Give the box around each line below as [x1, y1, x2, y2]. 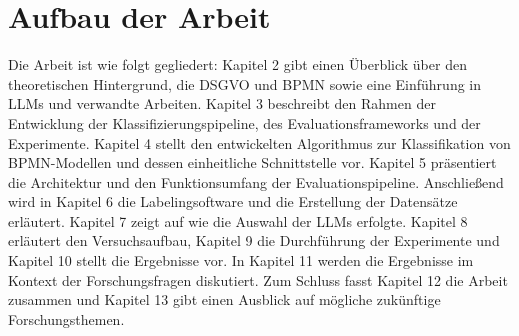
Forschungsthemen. [8, 308, 125, 329]
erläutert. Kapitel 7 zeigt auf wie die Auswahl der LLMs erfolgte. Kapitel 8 [8, 210, 468, 231]
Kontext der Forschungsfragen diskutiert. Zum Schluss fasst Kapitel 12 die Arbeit [8, 269, 508, 290]
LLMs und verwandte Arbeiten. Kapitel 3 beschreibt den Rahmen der [8, 93, 436, 114]
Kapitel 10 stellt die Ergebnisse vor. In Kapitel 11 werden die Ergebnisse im [8, 250, 474, 271]
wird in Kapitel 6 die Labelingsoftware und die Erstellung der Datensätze [8, 191, 458, 212]
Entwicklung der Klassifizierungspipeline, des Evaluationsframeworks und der [8, 112, 481, 133]
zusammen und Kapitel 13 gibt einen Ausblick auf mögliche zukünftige [8, 289, 441, 310]
